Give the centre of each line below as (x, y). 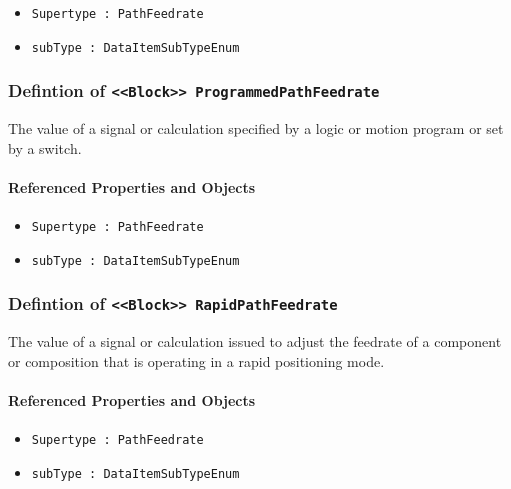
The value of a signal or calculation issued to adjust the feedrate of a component (255, 341)
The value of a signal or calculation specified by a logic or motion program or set (256, 128)
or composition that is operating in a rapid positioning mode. (196, 360)
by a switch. (45, 147)
